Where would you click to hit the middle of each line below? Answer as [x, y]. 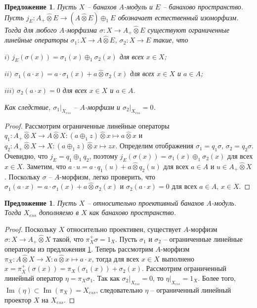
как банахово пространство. [133, 212]
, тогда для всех [115, 258]
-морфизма [81, 29]
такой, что [68, 239]
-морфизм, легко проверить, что [107, 176]
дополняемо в [59, 212]
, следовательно [119, 290]
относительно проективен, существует [124, 229]
